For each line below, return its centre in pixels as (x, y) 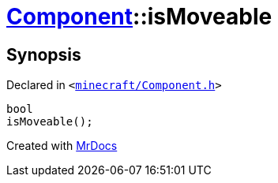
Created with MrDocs (62, 146)
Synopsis (44, 54)
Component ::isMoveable (139, 17)
